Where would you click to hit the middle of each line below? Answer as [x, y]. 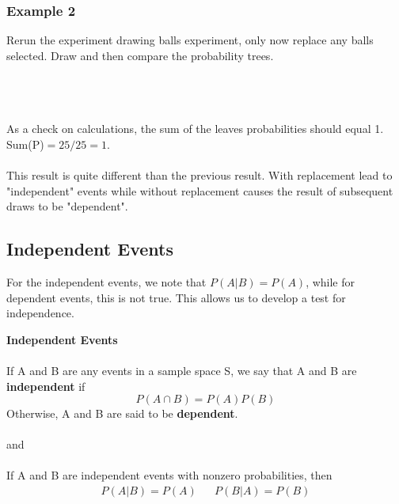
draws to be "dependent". [67, 206]
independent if [46, 386]
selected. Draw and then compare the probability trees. [140, 55]
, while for [331, 281]
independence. [40, 313]
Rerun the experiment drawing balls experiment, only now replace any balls [190, 40]
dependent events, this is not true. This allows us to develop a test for [176, 297]
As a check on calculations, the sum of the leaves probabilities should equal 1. [195, 129]
